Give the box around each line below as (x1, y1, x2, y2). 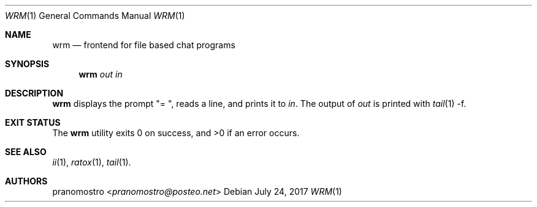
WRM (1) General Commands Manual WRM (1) (5, 10, 185, 21)
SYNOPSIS (5, 59, 50, 69)
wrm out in (78, 69, 123, 79)
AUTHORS (5, 176, 48, 186)
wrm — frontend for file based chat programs (52, 40, 235, 50)
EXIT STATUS (5, 117, 61, 128)
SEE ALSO (5, 147, 47, 157)
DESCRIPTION (5, 88, 64, 98)
